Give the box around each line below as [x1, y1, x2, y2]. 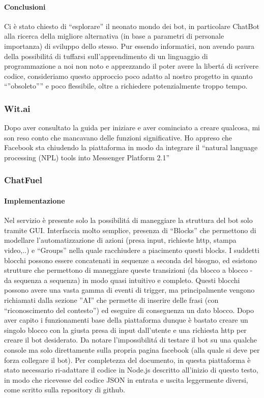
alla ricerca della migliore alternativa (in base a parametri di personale [4, 31, 224, 41]
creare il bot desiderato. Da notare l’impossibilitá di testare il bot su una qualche [4, 334, 257, 345]
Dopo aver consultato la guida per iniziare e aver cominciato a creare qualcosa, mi [4, 122, 260, 133]
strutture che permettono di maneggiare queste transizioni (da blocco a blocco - [4, 265, 253, 275]
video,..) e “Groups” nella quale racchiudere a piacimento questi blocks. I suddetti [4, 244, 259, 255]
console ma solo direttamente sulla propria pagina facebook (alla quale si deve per [4, 344, 260, 355]
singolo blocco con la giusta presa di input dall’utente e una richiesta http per [4, 324, 247, 335]
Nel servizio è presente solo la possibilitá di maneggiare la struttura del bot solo [4, 215, 253, 225]
